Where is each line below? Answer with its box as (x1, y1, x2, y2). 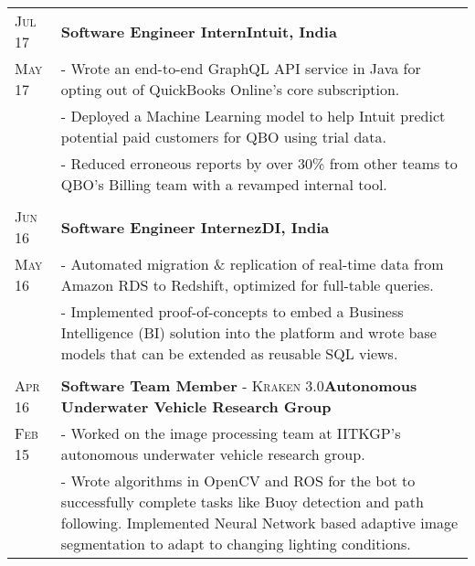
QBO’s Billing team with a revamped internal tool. (60, 174, 387, 195)
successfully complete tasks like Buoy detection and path (60, 491, 424, 512)
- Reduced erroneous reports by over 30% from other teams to (60, 153, 458, 174)
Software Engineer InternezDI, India (60, 216, 330, 238)
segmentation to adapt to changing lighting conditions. (60, 533, 411, 554)
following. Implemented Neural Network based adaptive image (60, 512, 459, 533)
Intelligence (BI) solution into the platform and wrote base (60, 322, 437, 343)
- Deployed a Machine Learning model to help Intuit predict (60, 105, 446, 126)
